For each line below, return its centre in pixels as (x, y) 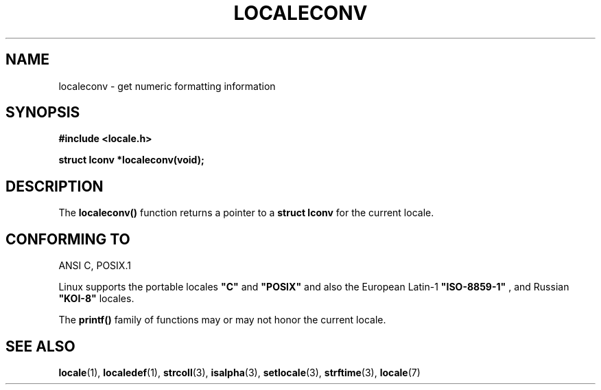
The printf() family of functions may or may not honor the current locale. (222, 320)
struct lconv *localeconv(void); (131, 160)
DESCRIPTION (55, 186)
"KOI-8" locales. (96, 299)
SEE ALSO (40, 346)
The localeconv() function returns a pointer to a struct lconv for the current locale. (246, 213)
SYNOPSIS (43, 113)
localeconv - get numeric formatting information (167, 86)
